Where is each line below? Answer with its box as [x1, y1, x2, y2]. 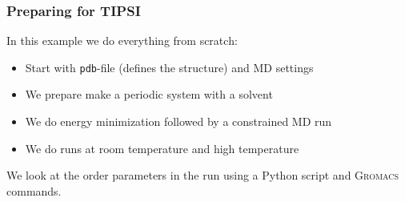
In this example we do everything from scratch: [6, 32, 238, 49]
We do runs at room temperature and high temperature [25, 139, 299, 156]
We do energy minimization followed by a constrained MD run [25, 113, 332, 130]
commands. [6, 182, 62, 199]
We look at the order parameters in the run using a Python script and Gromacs [6, 167, 399, 184]
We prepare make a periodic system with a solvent [25, 86, 273, 103]
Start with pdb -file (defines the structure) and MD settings [25, 59, 314, 75]
